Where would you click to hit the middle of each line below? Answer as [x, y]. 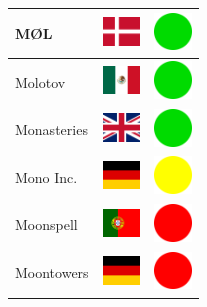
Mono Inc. [46, 176]
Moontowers [52, 272]
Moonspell [46, 224]
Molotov [40, 81]
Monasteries [51, 129]
